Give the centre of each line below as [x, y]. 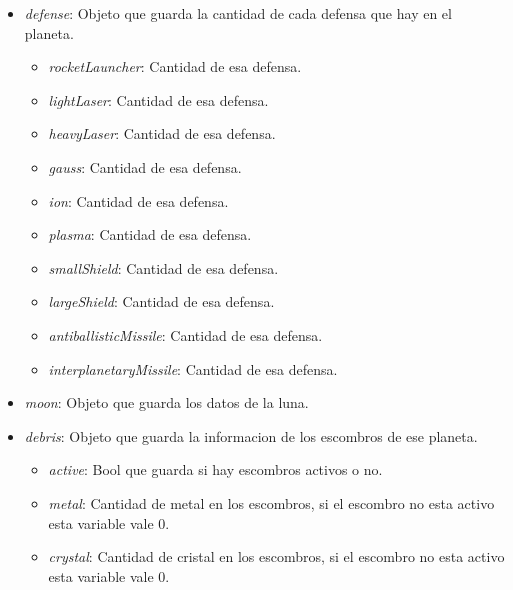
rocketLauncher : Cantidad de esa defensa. [175, 66]
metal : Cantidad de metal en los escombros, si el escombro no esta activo [271, 502]
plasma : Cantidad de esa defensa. [150, 234]
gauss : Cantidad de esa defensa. [145, 166]
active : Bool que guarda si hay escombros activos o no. [215, 469]
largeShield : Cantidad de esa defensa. [161, 301]
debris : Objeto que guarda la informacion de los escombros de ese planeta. [251, 435]
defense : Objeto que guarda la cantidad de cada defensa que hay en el [238, 13]
